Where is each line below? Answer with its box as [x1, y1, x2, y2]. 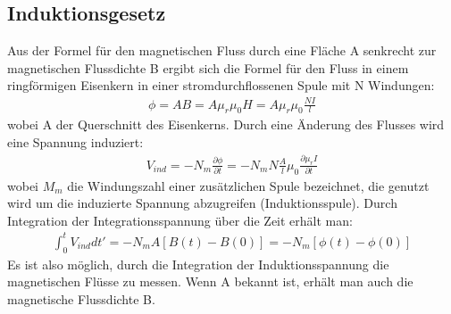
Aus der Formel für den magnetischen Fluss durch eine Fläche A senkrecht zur [7, 41, 437, 60]
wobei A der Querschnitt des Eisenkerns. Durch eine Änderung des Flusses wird [7, 115, 445, 134]
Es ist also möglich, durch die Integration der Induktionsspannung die [7, 254, 389, 273]
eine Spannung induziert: [7, 132, 144, 151]
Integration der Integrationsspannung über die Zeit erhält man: [7, 211, 353, 229]
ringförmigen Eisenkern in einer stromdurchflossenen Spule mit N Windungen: [7, 76, 435, 95]
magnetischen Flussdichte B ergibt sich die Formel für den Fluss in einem [7, 58, 409, 77]
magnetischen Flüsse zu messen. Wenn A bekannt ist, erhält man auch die [7, 272, 413, 291]
